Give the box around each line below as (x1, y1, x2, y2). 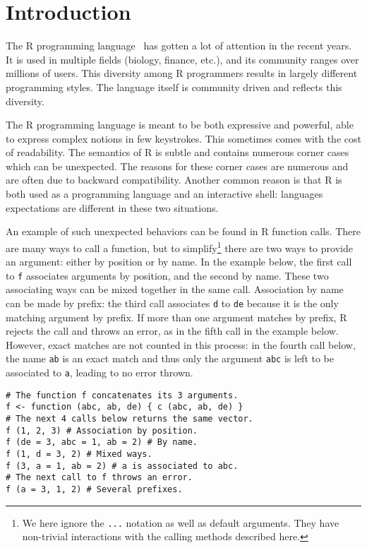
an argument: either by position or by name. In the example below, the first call (6, 254, 352, 269)
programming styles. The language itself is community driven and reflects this (6, 79, 342, 94)
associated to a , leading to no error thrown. (6, 365, 193, 380)
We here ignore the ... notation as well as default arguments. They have (22, 515, 339, 530)
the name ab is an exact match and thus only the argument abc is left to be (6, 351, 334, 366)
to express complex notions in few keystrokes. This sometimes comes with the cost (6, 131, 361, 145)
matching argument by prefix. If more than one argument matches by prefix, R (6, 309, 347, 324)
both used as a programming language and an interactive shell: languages (6, 186, 323, 201)
